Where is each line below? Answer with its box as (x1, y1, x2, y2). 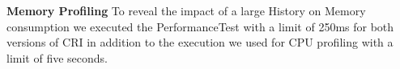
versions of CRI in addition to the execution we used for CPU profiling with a (6, 34, 394, 51)
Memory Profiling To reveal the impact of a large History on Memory (6, 2, 366, 18)
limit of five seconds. (6, 49, 108, 66)
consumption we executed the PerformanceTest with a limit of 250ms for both (6, 18, 394, 34)
